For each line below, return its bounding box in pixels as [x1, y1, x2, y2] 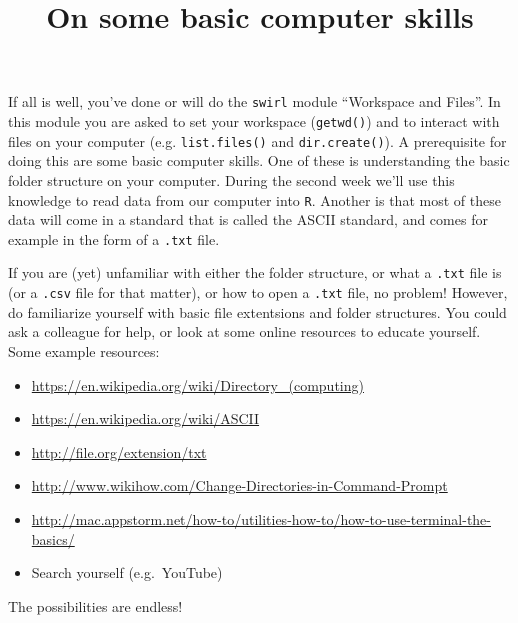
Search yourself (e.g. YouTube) [31, 562, 223, 583]
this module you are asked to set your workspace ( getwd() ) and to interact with [8, 111, 500, 132]
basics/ [31, 528, 75, 549]
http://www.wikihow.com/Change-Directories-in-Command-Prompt [31, 475, 448, 496]
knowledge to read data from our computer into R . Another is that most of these [8, 189, 501, 210]
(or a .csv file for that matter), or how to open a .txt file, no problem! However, [8, 282, 508, 303]
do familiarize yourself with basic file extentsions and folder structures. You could [8, 301, 507, 322]
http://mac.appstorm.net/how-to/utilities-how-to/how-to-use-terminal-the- [31, 508, 491, 529]
